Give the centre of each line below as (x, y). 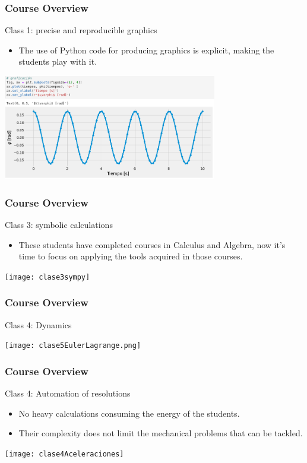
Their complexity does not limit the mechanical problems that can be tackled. (161, 433)
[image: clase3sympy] (48, 277)
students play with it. (58, 61)
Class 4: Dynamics (38, 324)
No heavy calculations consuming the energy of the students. (129, 413)
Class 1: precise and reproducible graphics (81, 30)
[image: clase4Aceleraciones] (64, 454)
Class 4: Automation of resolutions (68, 393)
